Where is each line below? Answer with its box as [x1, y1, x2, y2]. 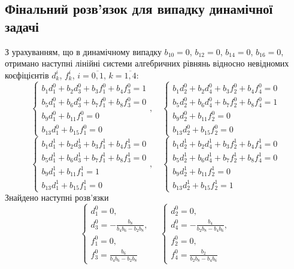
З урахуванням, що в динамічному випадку [5, 45, 162, 58]
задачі [5, 17, 39, 35]
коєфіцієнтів [5, 68, 49, 81]
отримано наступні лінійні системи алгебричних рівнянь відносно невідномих [5, 57, 289, 69]
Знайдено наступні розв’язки [5, 191, 109, 204]
